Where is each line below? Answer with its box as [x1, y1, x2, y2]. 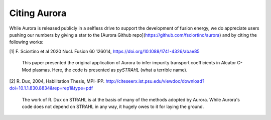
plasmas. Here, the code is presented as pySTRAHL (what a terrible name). [32, 67, 188, 73]
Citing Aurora [9, 8, 67, 19]
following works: [9, 39, 44, 45]
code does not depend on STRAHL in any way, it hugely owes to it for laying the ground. [22, 103, 204, 110]
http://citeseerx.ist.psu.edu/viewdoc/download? [105, 78, 205, 84]
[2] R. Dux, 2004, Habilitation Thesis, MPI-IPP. [9, 78, 105, 84]
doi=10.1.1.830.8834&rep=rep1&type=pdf [9, 85, 93, 91]
